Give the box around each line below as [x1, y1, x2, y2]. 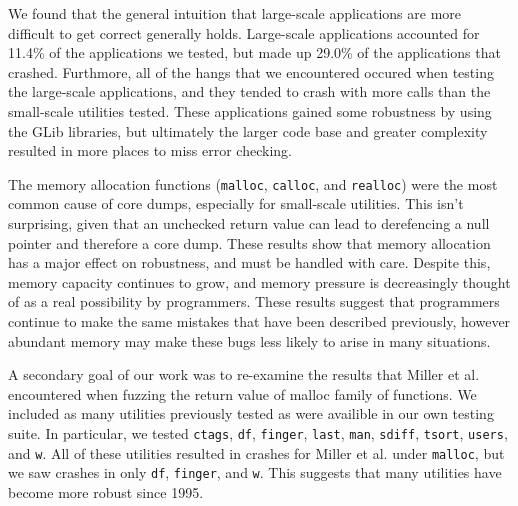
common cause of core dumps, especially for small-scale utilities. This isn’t [8, 193, 464, 214]
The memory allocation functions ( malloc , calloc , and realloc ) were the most [8, 173, 498, 194]
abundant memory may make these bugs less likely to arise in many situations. [8, 330, 491, 351]
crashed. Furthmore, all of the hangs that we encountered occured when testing [8, 61, 494, 82]
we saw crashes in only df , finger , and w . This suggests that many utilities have [8, 462, 502, 483]
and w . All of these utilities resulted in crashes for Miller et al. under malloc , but [8, 442, 505, 463]
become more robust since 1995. [8, 481, 204, 502]
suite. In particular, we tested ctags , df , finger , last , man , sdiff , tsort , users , [8, 422, 508, 443]
